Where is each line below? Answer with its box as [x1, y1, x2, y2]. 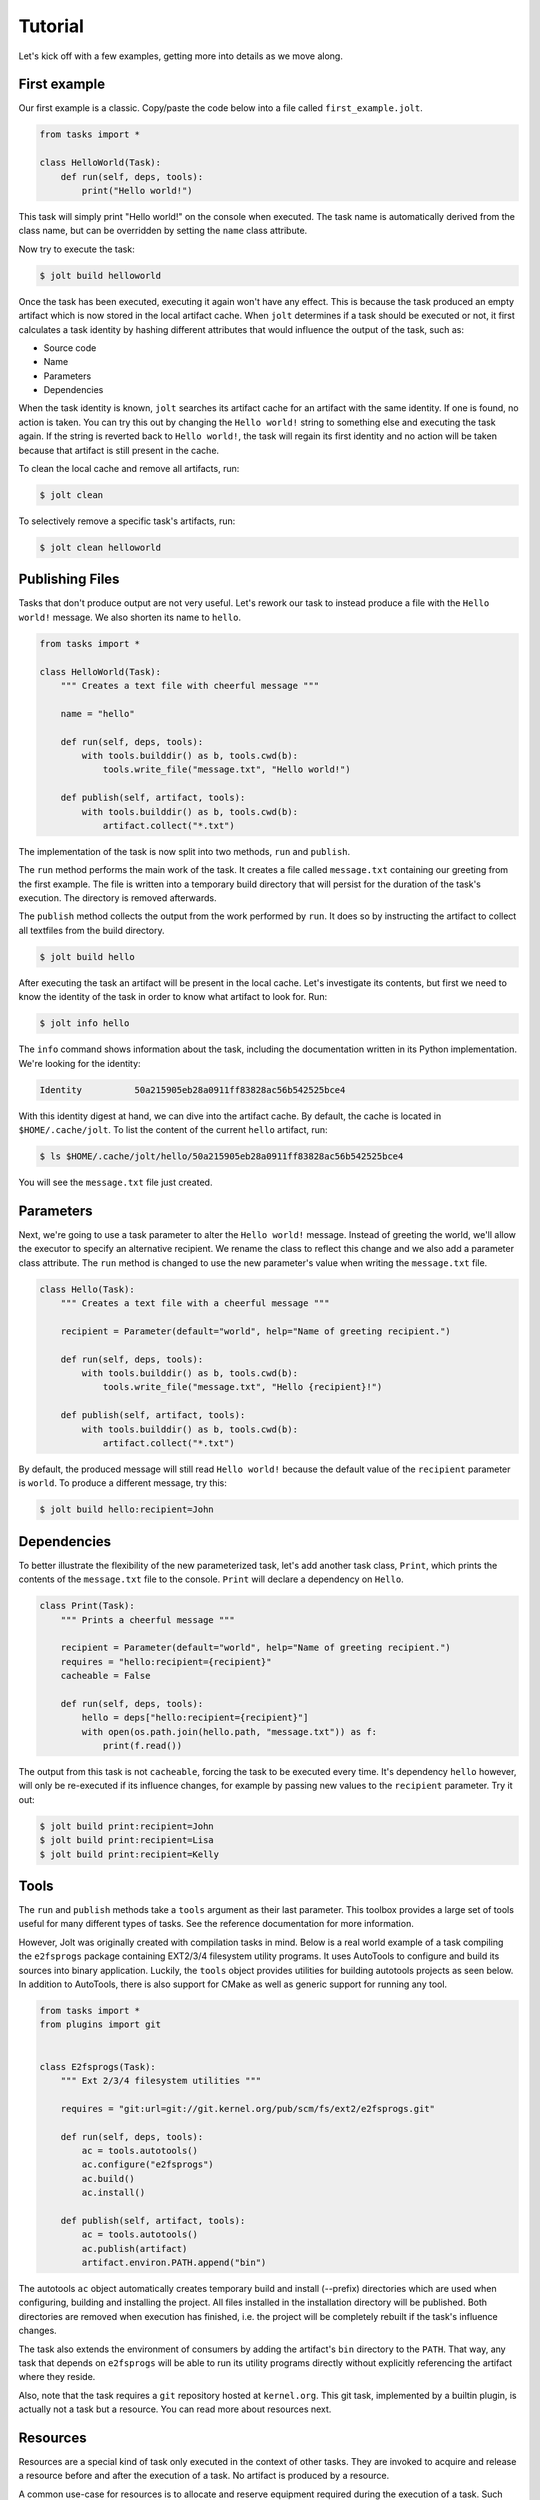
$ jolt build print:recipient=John [39, 1820, 214, 1832]
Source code [43, 341, 97, 354]
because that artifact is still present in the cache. [18, 444, 220, 456]
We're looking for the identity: [18, 1057, 141, 1069]
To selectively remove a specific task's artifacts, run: [18, 515, 236, 527]
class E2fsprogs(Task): [39, 2061, 157, 2072]
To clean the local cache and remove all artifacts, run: [18, 463, 240, 475]
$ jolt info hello [39, 1018, 130, 1029]
